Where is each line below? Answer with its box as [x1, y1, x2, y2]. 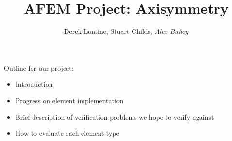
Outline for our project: [4, 63, 74, 73]
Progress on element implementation [15, 95, 124, 105]
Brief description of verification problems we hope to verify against [15, 111, 214, 122]
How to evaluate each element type [15, 128, 119, 138]
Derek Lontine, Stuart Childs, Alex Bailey [64, 26, 189, 36]
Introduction [15, 79, 53, 89]
